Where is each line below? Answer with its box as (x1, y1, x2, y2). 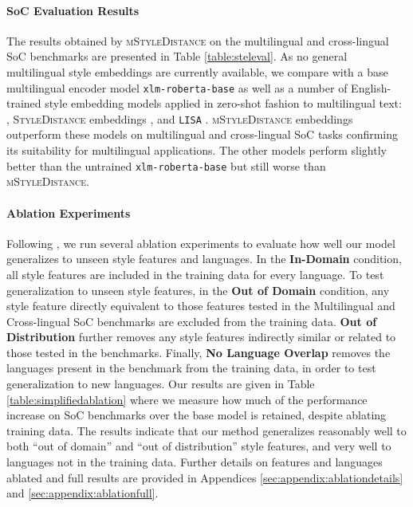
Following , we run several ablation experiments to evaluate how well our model (6, 234, 395, 251)
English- (351, 79, 391, 96)
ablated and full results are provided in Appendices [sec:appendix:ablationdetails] (6, 469, 403, 485)
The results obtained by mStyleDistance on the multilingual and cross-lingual (6, 32, 389, 49)
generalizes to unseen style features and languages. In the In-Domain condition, (6, 250, 402, 267)
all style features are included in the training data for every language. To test (6, 265, 384, 282)
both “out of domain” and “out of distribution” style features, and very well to (6, 438, 391, 454)
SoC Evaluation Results (6, 2, 140, 18)
